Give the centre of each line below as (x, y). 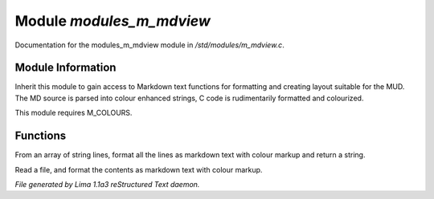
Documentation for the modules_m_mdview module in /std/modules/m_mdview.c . (149, 45)
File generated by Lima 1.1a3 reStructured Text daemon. (107, 184)
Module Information (66, 68)
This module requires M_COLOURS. (74, 113)
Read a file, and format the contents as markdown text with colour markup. (139, 169)
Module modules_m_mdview (113, 21)
